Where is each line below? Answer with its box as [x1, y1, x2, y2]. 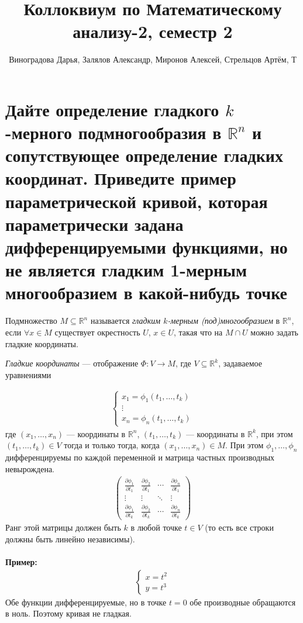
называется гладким [90, 314, 161, 327]
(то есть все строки [205, 521, 274, 534]
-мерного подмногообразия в [5, 120, 222, 144]
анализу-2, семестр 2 [73, 19, 233, 43]
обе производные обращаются [190, 596, 296, 608]
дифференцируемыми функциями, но [5, 235, 288, 259]
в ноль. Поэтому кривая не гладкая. [5, 607, 132, 619]
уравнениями [5, 368, 51, 380]
